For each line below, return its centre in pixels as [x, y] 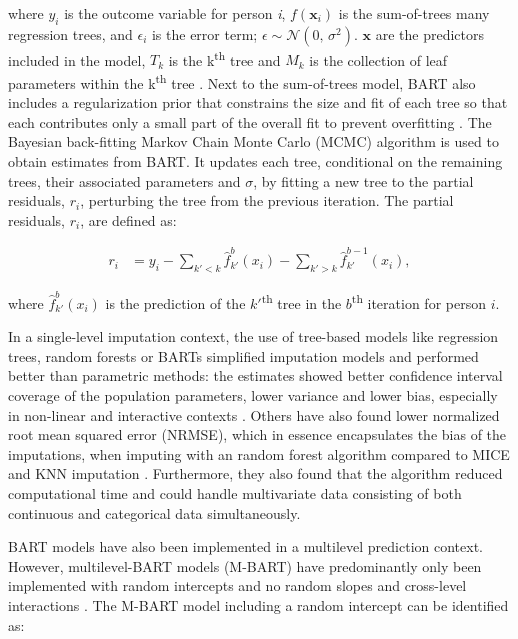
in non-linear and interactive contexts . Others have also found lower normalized [254, 414]
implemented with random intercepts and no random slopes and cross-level [237, 585]
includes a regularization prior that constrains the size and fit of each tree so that [258, 102]
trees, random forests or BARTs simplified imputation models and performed [243, 355]
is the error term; [204, 33]
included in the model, [77, 59]
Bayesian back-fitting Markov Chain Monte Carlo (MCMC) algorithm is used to [253, 141]
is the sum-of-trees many [414, 13]
